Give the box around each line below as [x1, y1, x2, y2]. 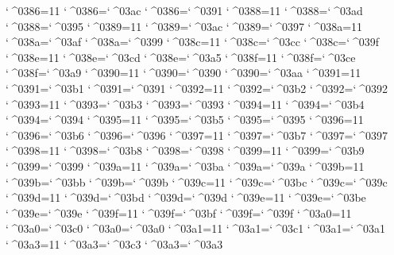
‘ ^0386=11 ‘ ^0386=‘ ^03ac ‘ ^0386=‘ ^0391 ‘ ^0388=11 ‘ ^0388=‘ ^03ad [6, 2, 363, 18]
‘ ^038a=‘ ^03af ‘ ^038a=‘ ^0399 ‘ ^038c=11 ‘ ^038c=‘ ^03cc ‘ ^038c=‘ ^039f [6, 33, 380, 50]
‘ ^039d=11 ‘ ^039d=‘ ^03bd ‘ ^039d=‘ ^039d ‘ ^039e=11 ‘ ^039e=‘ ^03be [6, 189, 366, 206]
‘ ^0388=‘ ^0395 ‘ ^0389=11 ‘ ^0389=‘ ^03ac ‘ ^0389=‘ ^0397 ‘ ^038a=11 [6, 17, 363, 34]
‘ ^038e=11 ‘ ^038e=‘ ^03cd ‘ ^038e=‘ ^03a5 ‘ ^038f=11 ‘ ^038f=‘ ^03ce [6, 48, 356, 65]
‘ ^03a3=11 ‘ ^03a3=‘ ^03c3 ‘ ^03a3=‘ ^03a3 [6, 235, 223, 252]
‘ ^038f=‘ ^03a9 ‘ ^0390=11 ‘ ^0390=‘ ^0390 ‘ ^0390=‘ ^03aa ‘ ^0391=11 [6, 64, 361, 81]
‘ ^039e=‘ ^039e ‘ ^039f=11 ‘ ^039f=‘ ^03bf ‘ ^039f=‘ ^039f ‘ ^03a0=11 [6, 204, 352, 221]
